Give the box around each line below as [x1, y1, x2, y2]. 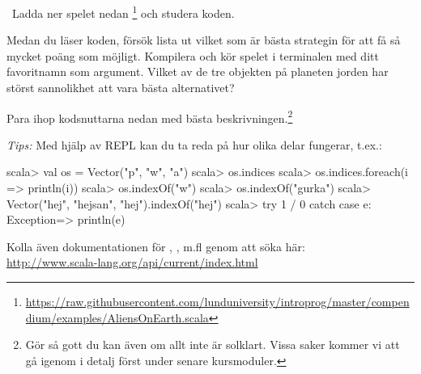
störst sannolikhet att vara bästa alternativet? [6, 79, 235, 96]
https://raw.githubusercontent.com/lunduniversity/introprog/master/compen [25, 293, 410, 310]
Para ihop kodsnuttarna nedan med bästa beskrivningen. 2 [6, 107, 293, 126]
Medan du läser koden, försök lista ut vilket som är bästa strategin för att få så [6, 32, 401, 48]
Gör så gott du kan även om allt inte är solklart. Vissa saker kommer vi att [25, 336, 400, 353]
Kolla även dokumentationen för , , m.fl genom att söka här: [6, 237, 305, 254]
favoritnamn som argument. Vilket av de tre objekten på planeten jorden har [6, 63, 389, 80]
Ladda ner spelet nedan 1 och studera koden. [11, 2, 235, 21]
